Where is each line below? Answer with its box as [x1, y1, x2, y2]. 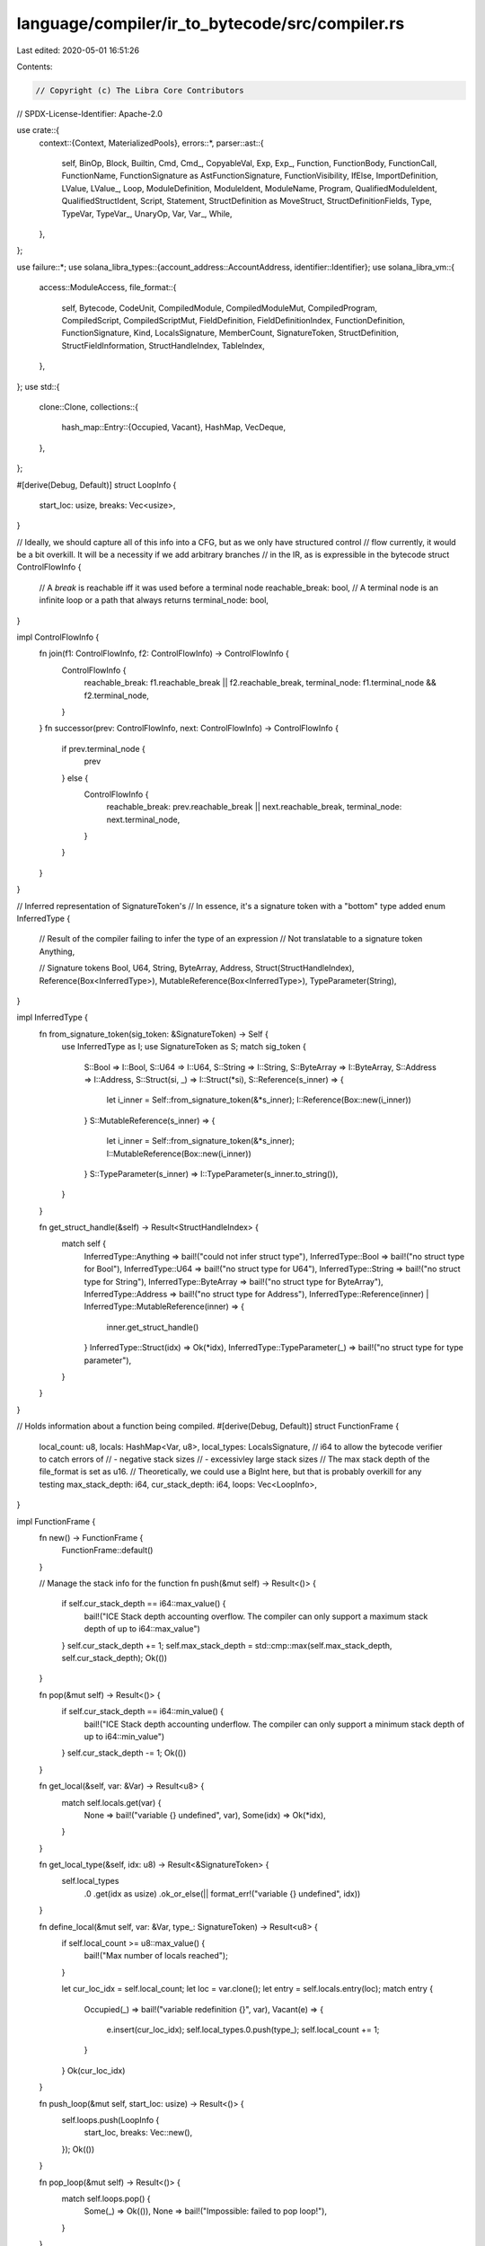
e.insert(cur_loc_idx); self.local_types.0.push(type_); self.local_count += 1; [106, 2024, 380, 2035]
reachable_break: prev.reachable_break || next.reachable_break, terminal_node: [106, 801, 402, 812]
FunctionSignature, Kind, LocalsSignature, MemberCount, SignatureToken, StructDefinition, [61, 328, 399, 339]
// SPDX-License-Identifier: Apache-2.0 [16, 108, 163, 119]
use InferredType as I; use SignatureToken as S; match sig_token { [61, 1041, 307, 1052]
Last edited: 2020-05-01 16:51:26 [16, 45, 139, 56]
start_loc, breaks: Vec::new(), [84, 2127, 193, 2138]
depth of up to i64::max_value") [84, 1623, 201, 1634]
